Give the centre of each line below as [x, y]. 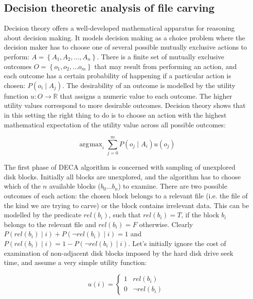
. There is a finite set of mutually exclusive [161, 56]
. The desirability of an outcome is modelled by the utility [149, 85]
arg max [91, 144]
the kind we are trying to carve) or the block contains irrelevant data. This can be [126, 205]
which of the [22, 186]
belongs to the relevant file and [50, 224]
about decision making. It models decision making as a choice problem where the [125, 37]
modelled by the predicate [43, 215]
